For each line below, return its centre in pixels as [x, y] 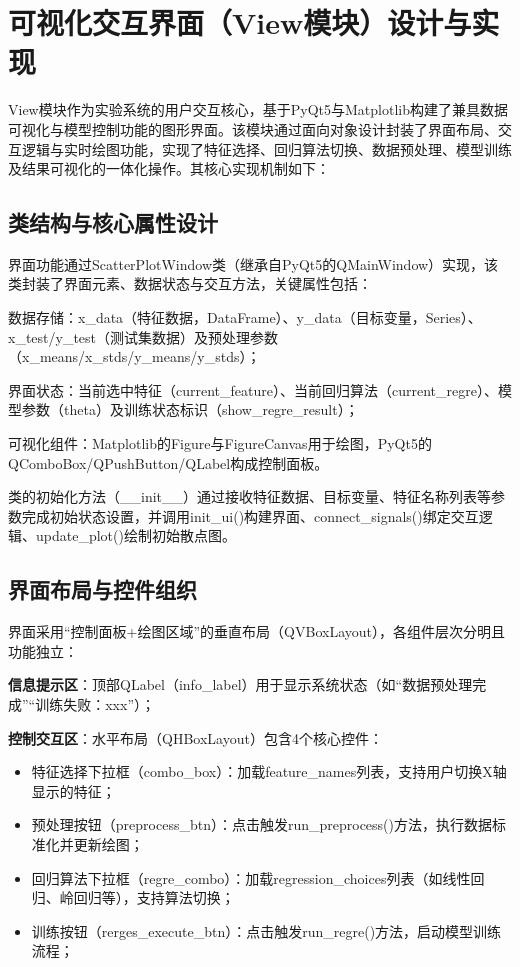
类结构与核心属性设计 [113, 222]
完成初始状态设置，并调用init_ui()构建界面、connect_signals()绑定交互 [250, 515]
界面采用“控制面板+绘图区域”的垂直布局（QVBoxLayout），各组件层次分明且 [256, 631]
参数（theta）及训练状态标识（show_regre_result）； [190, 409]
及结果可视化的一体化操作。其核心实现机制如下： [169, 168]
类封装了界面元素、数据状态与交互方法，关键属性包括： [190, 283]
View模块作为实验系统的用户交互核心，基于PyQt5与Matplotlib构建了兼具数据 [258, 109]
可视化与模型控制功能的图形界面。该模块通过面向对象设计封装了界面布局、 [253, 128]
